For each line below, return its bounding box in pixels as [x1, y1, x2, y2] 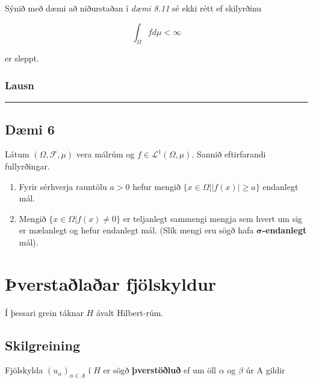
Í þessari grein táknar [5, 306, 84, 318]
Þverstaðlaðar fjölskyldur [5, 271, 217, 296]
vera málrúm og [76, 148, 135, 160]
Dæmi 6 [5, 119, 55, 138]
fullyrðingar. [5, 160, 50, 172]
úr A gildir [246, 364, 285, 376]
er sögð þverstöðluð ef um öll [103, 364, 216, 376]
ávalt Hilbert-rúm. [96, 306, 164, 318]
